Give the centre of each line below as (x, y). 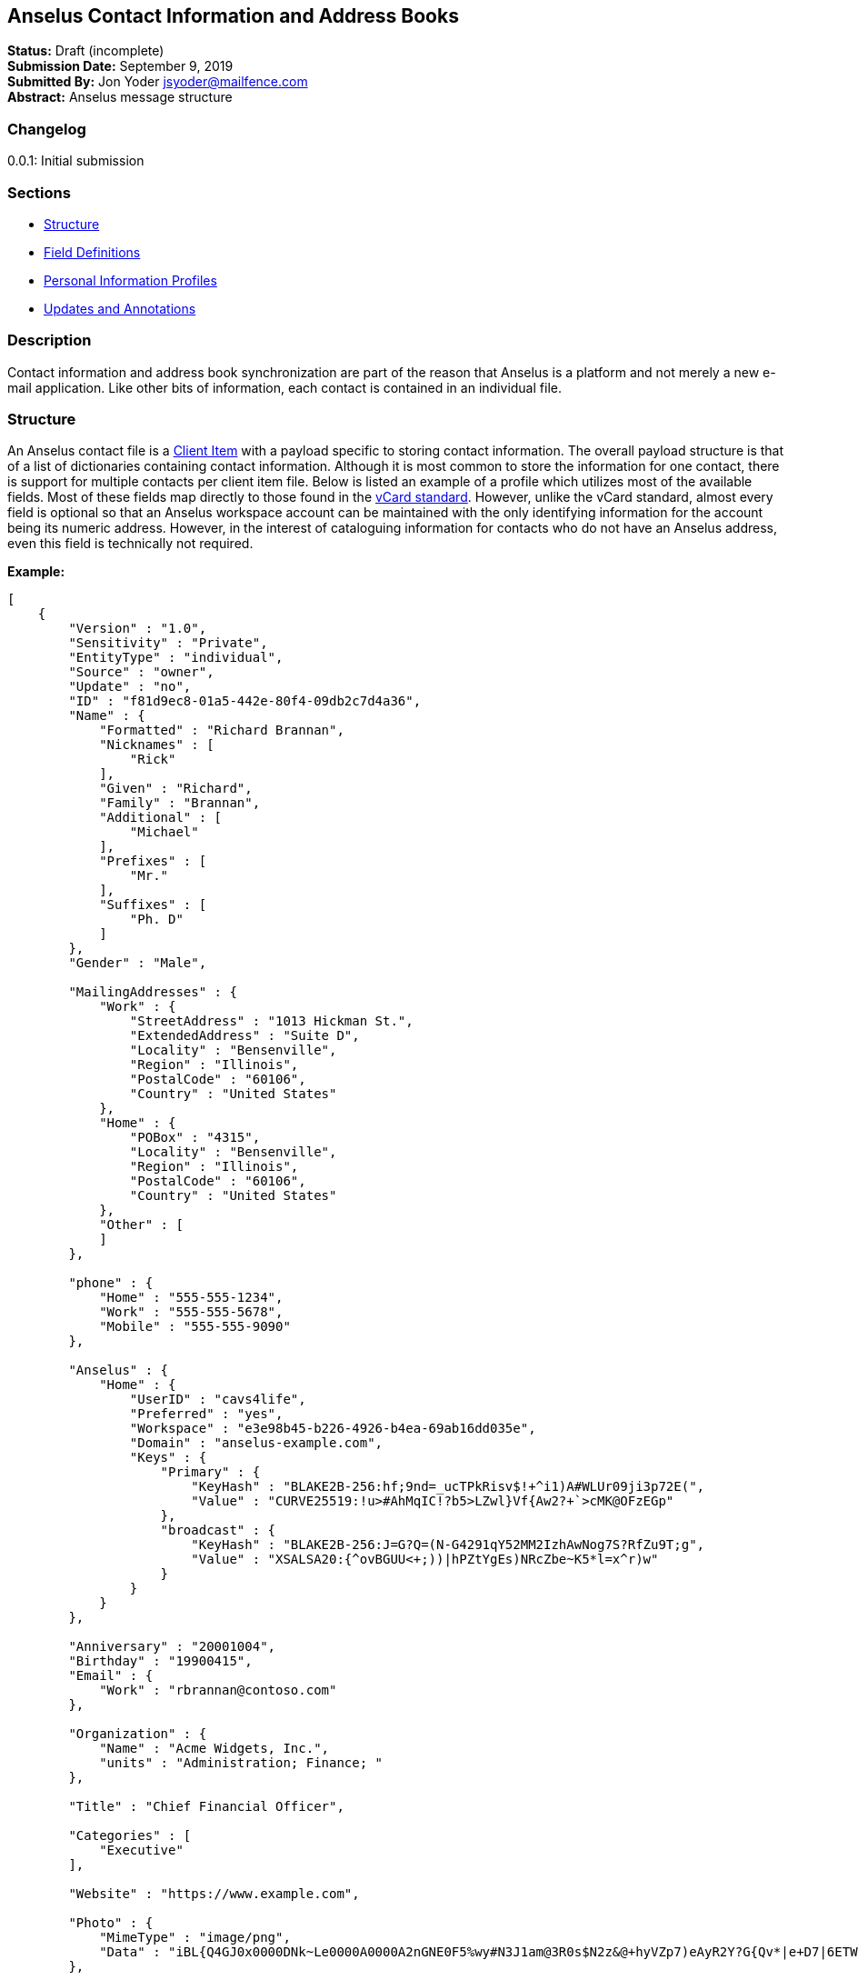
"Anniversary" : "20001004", (172, 1647)
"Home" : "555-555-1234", (191, 1298)
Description (50, 340)
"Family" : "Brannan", (180, 803)
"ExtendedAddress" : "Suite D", (244, 1036)
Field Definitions (92, 252)
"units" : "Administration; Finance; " (241, 1763)
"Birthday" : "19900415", (160, 1661)
